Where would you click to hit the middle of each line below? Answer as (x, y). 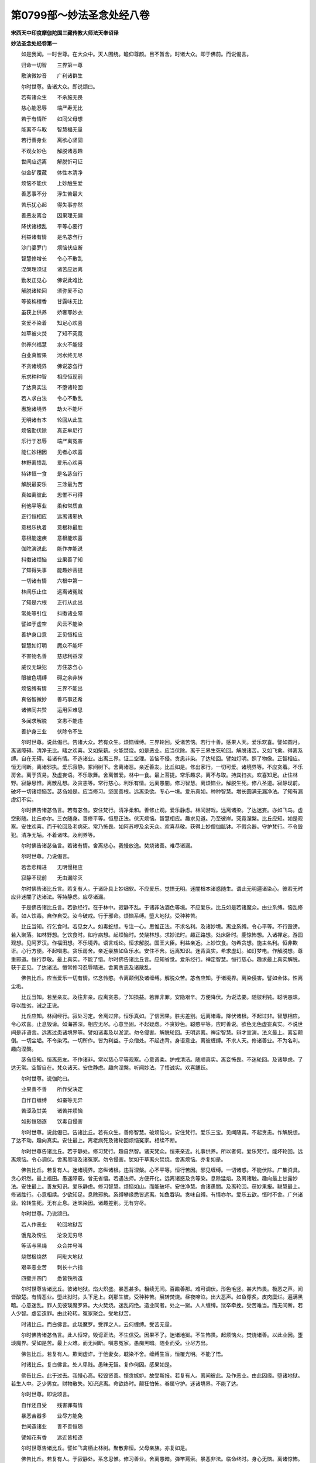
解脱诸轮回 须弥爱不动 (52, 290)
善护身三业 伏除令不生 (52, 731)
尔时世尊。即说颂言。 (47, 1394)
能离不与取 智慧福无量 (52, 129)
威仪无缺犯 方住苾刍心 (52, 667)
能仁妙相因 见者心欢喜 (52, 452)
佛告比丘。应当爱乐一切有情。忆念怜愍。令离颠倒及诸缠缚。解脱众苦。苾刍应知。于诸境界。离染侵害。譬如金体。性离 (162, 978)
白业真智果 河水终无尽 (52, 355)
